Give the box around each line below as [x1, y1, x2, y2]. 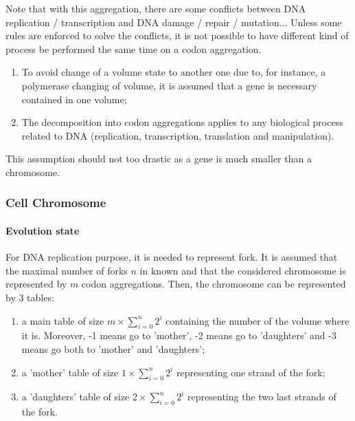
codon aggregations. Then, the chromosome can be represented [81, 277, 346, 291]
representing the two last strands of [187, 389, 336, 404]
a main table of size [21, 313, 104, 327]
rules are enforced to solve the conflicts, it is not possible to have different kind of [5, 28, 349, 43]
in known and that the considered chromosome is [139, 263, 346, 277]
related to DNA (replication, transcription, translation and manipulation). [21, 128, 334, 142]
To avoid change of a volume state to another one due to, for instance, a [21, 65, 326, 79]
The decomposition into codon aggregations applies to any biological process [21, 115, 343, 129]
